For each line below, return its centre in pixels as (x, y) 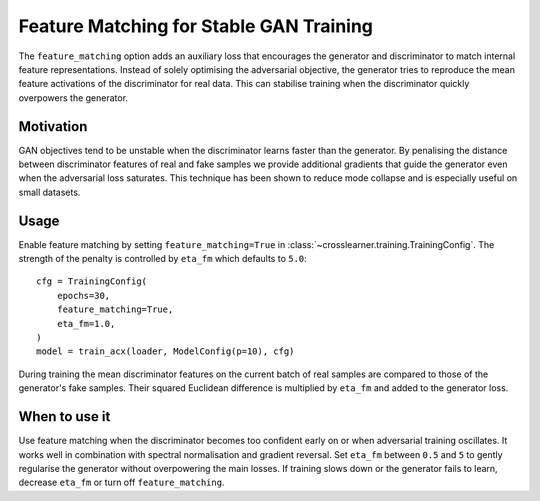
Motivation (53, 126)
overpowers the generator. (73, 97)
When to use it (64, 416)
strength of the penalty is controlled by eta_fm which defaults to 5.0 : (162, 259)
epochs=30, (83, 295)
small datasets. (49, 192)
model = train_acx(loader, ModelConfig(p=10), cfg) (165, 351)
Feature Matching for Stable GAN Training (196, 26)
